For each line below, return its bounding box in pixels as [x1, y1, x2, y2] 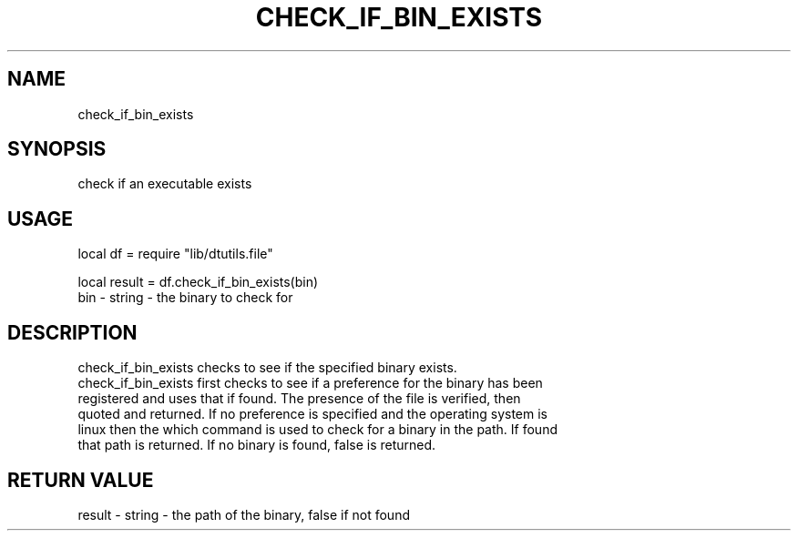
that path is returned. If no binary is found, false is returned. [77, 437, 436, 453]
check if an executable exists [77, 176, 252, 192]
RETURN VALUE [7, 468, 154, 492]
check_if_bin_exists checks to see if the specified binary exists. [77, 360, 457, 376]
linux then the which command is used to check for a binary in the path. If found [77, 421, 558, 438]
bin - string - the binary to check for [77, 289, 293, 306]
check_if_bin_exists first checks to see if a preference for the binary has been [77, 375, 543, 391]
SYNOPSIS [7, 137, 107, 161]
